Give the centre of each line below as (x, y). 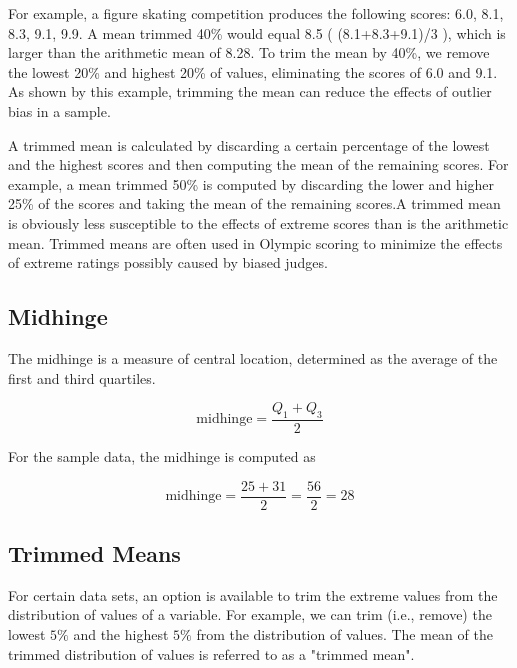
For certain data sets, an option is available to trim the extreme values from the (253, 594)
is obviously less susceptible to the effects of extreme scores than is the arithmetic (258, 222)
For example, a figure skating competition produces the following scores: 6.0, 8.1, (256, 13)
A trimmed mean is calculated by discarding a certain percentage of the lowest (249, 144)
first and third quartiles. (82, 377)
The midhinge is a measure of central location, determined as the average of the (253, 357)
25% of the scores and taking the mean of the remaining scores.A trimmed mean (254, 203)
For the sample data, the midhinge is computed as (162, 455)
